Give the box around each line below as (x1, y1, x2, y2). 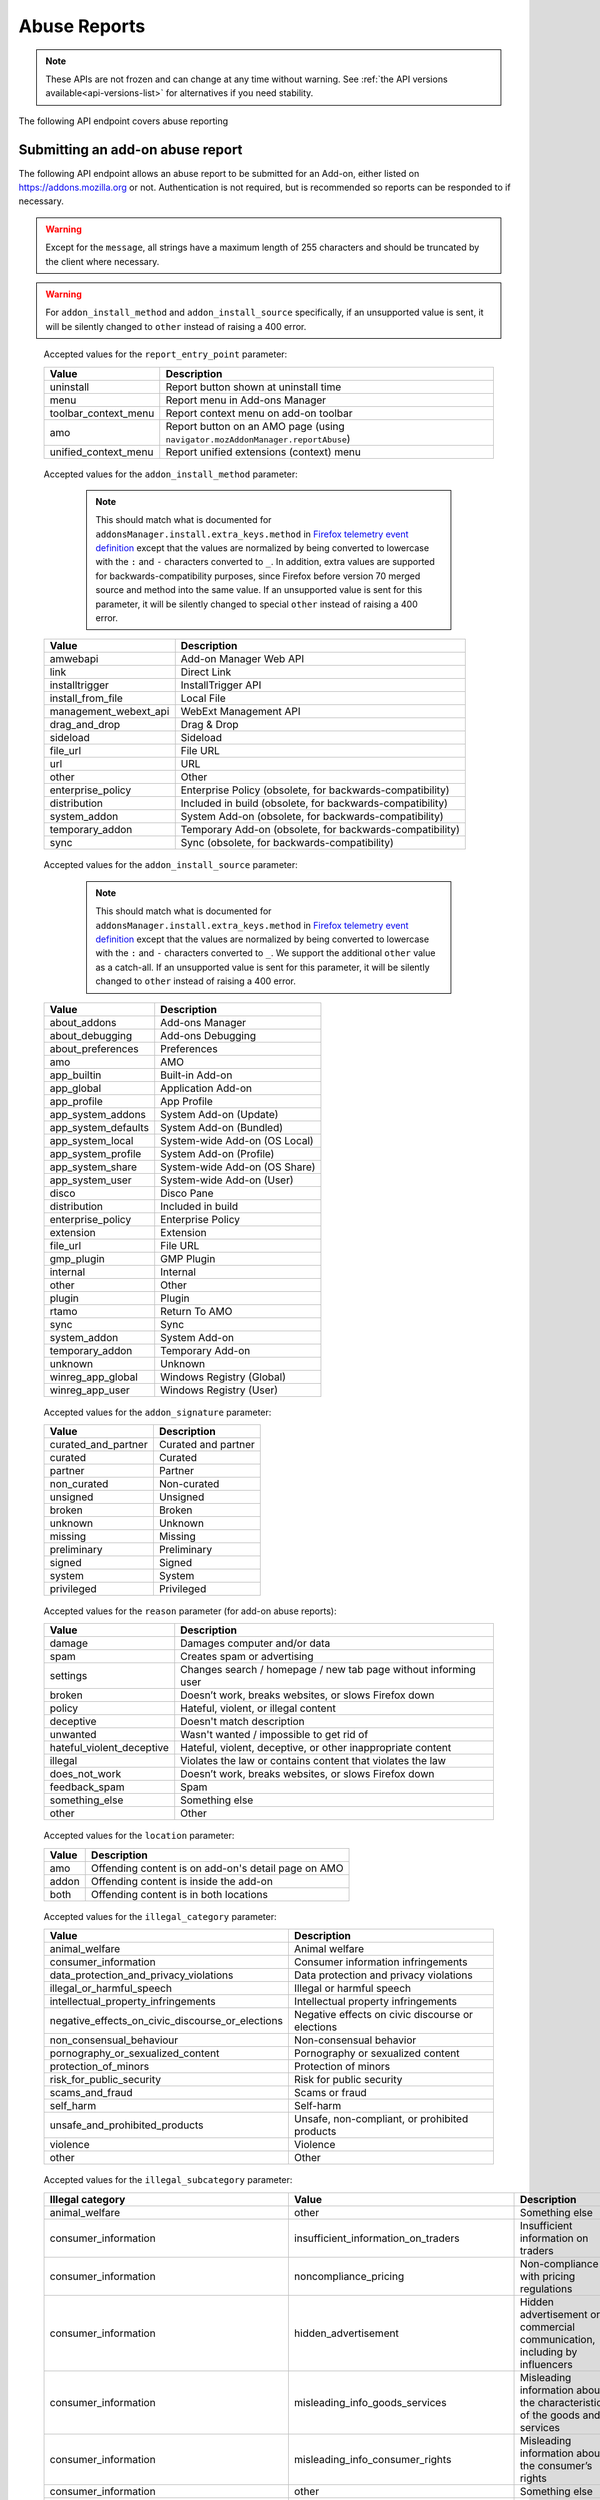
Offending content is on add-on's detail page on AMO (90, 1861, 344, 1875)
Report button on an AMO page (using (165, 419, 345, 433)
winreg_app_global (49, 1370, 139, 1384)
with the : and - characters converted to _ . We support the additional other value (95, 947, 436, 959)
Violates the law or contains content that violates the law (180, 1754, 447, 1768)
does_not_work (49, 1767, 122, 1781)
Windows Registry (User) (160, 1383, 279, 1397)
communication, (519, 2332, 596, 2346)
